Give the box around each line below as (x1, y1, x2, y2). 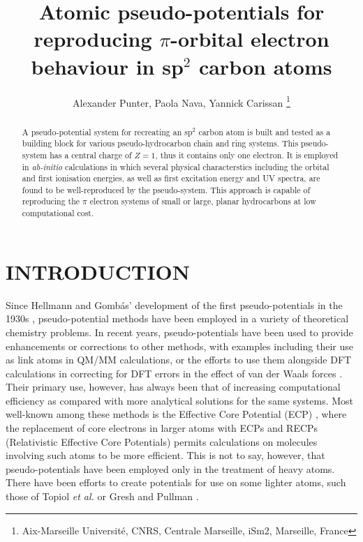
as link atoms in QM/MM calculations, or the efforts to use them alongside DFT (6, 352, 352, 367)
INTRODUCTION (6, 257, 191, 285)
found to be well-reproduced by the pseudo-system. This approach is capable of (22, 183, 311, 195)
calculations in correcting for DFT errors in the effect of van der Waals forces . (6, 366, 343, 380)
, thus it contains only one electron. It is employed (155, 149, 339, 160)
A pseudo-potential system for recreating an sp (22, 126, 193, 137)
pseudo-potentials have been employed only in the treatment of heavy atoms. (6, 461, 335, 476)
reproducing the (22, 195, 80, 207)
